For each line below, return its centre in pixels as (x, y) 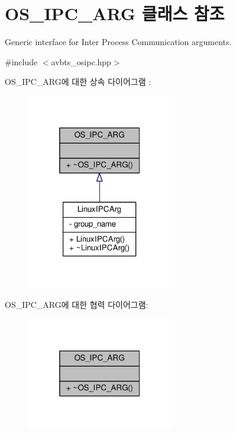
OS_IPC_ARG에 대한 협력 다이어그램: (77, 305)
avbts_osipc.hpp (81, 61)
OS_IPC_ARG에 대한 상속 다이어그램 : (78, 82)
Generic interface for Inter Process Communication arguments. (118, 42)
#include (21, 61)
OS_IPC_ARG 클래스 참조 (115, 13)
